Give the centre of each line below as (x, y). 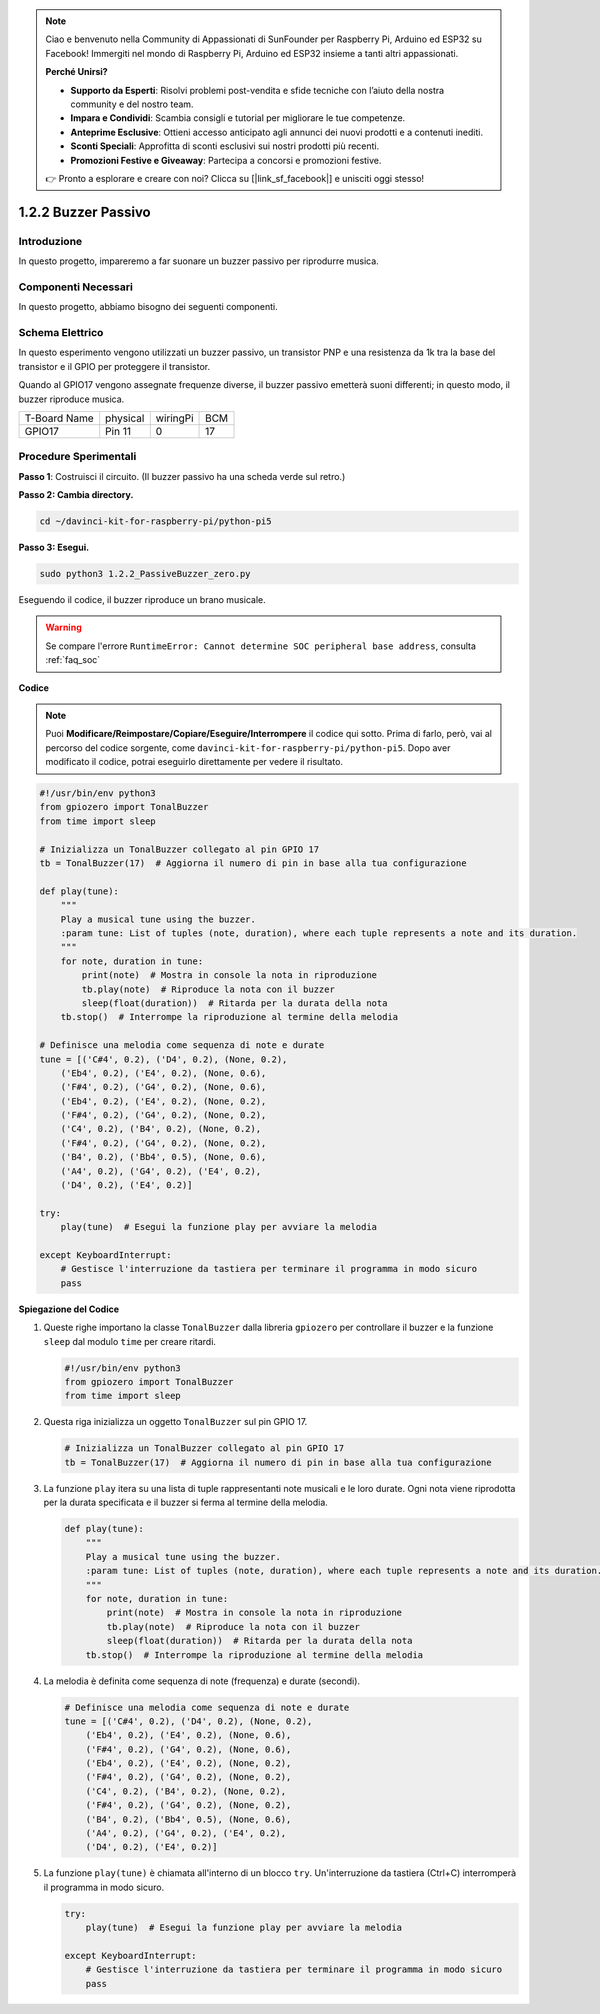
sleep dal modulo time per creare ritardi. (130, 1341)
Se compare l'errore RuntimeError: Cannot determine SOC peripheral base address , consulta (261, 646)
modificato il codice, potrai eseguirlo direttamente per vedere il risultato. (194, 762)
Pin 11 (118, 431)
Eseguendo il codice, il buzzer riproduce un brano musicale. (142, 599)
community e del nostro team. (132, 104)
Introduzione (50, 241)
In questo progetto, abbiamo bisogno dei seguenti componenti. (148, 307)
